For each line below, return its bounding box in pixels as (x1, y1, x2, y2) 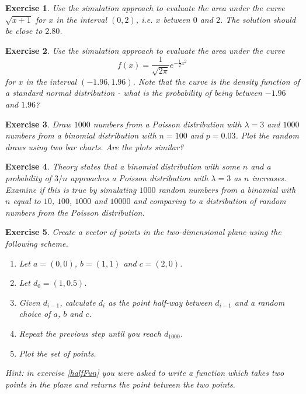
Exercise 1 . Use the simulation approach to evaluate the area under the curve (5, 2, 285, 13)
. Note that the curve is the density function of (133, 75, 300, 87)
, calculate (60, 296, 96, 308)
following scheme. (5, 237, 68, 249)
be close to (5, 25, 43, 37)
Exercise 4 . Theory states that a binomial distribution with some (5, 160, 240, 172)
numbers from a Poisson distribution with (93, 117, 242, 130)
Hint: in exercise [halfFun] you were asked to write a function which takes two (5, 367, 284, 379)
